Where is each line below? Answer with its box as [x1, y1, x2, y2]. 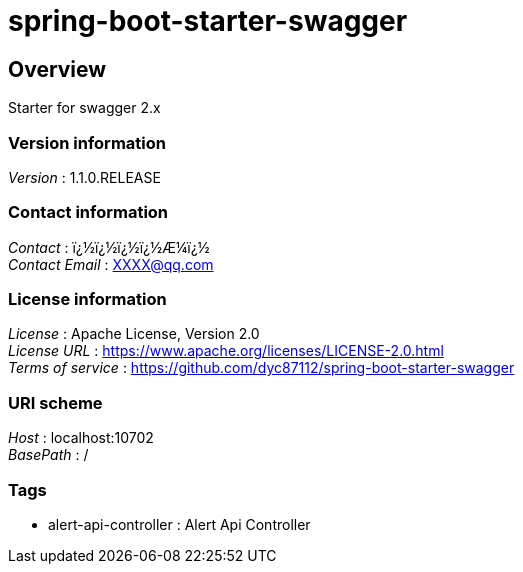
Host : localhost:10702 [8, 429, 154, 447]
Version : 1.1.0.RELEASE [8, 168, 161, 186]
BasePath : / [8, 446, 89, 464]
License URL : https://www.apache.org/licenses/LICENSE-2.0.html [8, 342, 444, 360]
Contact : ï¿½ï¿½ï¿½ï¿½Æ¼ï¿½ [8, 238, 210, 256]
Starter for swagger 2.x [8, 99, 161, 117]
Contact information [8, 202, 169, 223]
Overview [8, 56, 107, 82]
